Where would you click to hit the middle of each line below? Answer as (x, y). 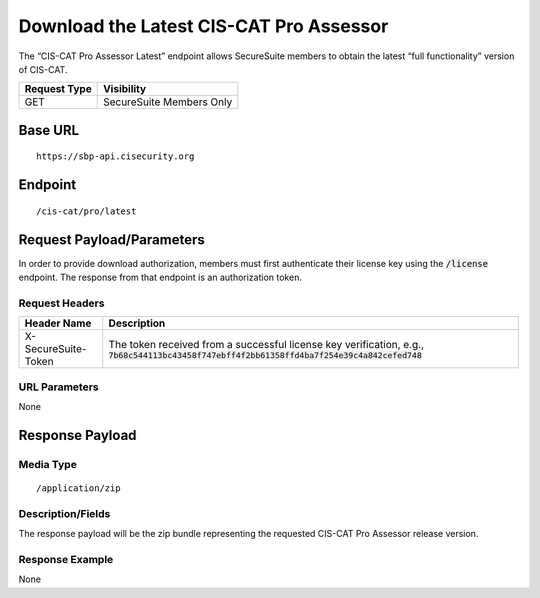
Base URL (49, 130)
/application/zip (78, 488)
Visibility (125, 89)
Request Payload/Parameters (111, 239)
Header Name (58, 323)
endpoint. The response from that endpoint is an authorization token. (160, 277)
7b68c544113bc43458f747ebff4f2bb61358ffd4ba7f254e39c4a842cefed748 (265, 355)
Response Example (66, 559)
